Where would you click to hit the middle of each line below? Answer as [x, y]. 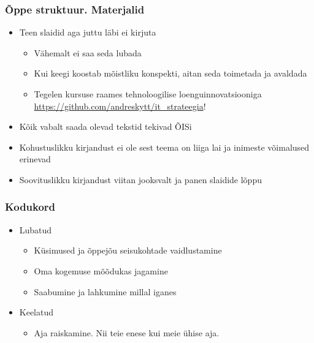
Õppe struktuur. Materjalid [75, 9]
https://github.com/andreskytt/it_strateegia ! [120, 106]
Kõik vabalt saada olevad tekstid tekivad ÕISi [105, 126]
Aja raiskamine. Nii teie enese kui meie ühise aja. [127, 332]
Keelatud [36, 312]
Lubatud [36, 229]
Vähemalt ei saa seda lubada [88, 52]
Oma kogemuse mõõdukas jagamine [101, 270]
